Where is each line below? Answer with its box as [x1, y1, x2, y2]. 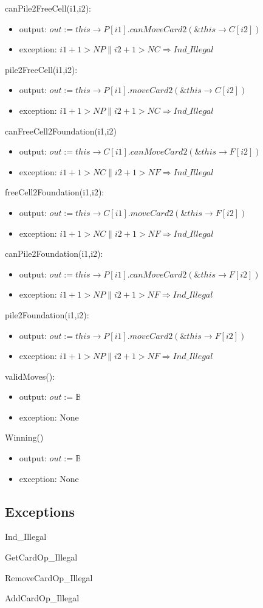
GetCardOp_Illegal [5, 551, 78, 564]
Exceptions [5, 501, 75, 520]
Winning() [5, 431, 44, 444]
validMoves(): [5, 369, 55, 382]
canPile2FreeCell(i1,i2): [5, 2, 92, 14]
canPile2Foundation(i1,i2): [5, 247, 103, 260]
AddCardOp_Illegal [5, 592, 80, 604]
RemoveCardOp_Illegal [5, 571, 93, 584]
